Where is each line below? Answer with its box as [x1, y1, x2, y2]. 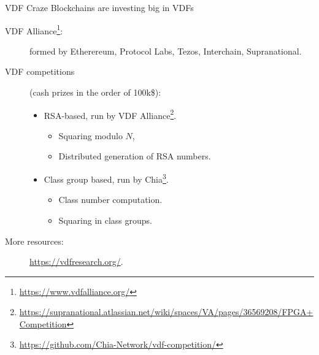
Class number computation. [58, 193, 163, 206]
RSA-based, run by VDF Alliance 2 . [44, 107, 177, 121]
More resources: [5, 234, 64, 247]
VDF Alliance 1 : [5, 22, 63, 37]
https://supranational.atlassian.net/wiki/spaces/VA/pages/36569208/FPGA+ [19, 305, 313, 318]
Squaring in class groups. [58, 213, 152, 226]
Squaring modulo [58, 129, 123, 142]
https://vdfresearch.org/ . [29, 255, 123, 268]
